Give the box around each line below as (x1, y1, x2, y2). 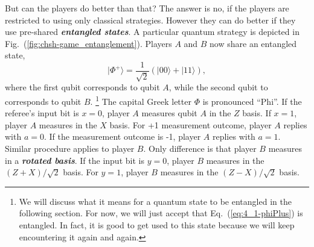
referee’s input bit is (5, 107, 79, 119)
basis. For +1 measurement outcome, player (109, 118, 272, 131)
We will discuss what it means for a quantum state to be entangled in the (19, 195, 292, 207)
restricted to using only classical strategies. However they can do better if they (5, 13, 296, 26)
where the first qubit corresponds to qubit (5, 81, 160, 93)
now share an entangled (210, 37, 297, 49)
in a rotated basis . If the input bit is (5, 154, 144, 166)
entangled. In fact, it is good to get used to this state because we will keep (19, 219, 295, 231)
